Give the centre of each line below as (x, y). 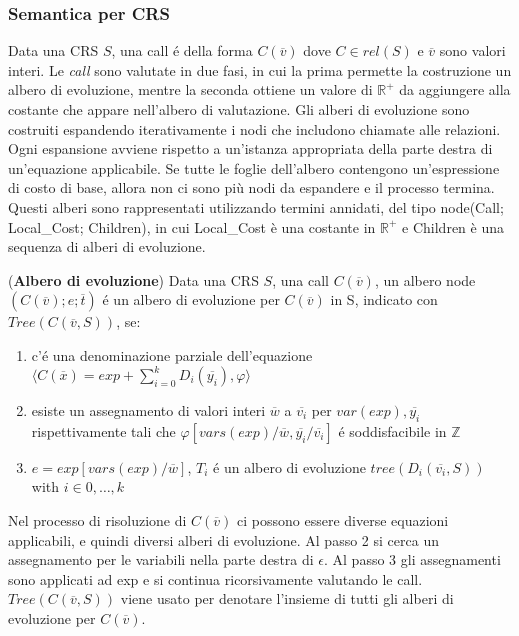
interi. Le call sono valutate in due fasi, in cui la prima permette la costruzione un (260, 69)
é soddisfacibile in (392, 430)
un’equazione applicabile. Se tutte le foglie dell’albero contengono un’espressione (254, 167)
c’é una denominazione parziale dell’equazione (172, 354)
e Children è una (453, 226)
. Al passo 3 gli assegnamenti (412, 559)
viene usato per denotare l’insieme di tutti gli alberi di (287, 598)
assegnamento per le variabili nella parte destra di (161, 559)
